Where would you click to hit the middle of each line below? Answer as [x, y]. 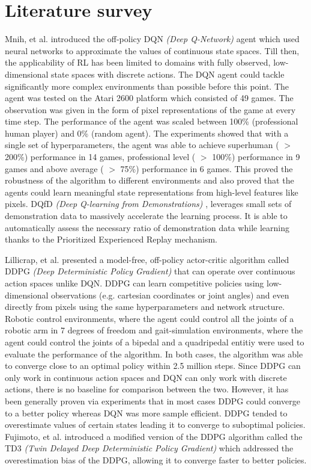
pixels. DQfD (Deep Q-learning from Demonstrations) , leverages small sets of [148, 204]
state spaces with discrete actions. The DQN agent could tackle [168, 74]
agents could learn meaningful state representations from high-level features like [152, 192]
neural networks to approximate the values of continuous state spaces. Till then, [152, 50]
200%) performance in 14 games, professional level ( [100, 157]
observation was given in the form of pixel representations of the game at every [150, 109]
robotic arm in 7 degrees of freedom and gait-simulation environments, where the [154, 330]
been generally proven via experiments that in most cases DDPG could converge [152, 400]
